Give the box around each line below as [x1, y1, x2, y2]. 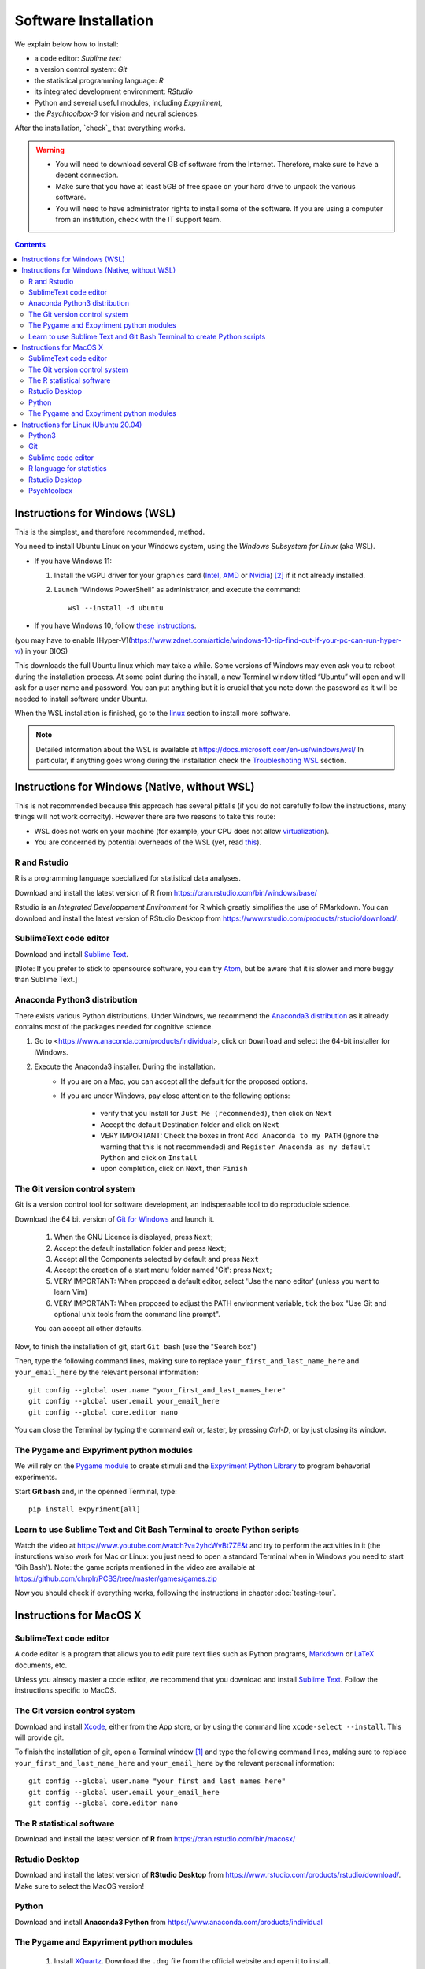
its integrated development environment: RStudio [34, 87, 193, 96]
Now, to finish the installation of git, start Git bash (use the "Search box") [14, 1341, 257, 1351]
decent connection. [55, 170, 119, 180]
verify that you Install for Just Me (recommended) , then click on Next [100, 1109, 332, 1118]
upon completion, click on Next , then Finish [100, 1164, 248, 1174]
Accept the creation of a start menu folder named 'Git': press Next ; [54, 1265, 272, 1275]
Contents [14, 240, 46, 250]
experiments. [14, 1472, 57, 1481]
